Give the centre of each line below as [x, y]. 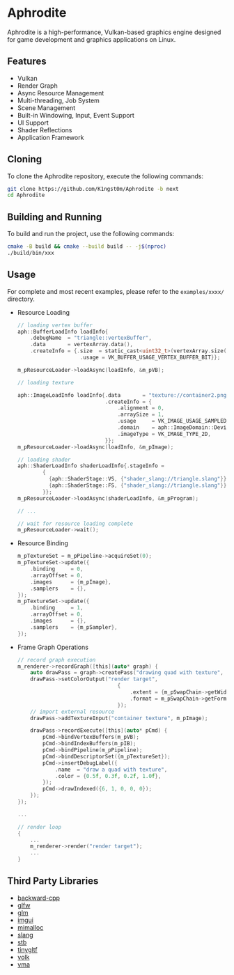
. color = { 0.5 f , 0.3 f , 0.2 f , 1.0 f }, [108, 776]
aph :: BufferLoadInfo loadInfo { [63, 331]
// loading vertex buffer [55, 325]
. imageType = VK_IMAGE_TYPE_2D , [164, 434]
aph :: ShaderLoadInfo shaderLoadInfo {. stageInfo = [91, 466]
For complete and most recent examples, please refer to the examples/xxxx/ [116, 291]
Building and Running [55, 217]
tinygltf [28, 949]
